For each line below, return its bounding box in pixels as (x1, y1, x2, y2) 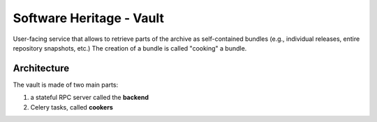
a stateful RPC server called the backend (30, 94, 149, 102)
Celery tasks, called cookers (30, 103, 113, 111)
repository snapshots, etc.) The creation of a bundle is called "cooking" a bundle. (13, 44, 247, 52)
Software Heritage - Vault (13, 10, 164, 26)
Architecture (13, 62, 70, 74)
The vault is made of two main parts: (13, 80, 119, 89)
